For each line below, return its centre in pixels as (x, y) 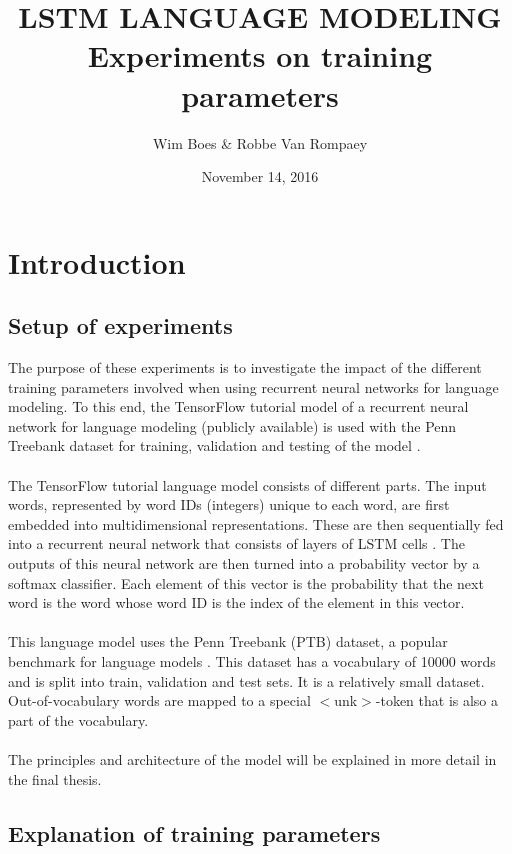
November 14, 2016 (260, 176)
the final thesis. (55, 778)
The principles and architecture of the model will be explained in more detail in (252, 758)
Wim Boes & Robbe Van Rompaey (260, 142)
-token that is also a (437, 700)
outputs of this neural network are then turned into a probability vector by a (244, 563)
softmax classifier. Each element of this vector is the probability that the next (246, 582)
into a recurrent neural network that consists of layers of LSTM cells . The (236, 543)
